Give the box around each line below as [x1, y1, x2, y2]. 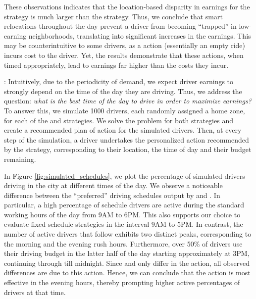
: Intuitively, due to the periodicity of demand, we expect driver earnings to [4, 76, 234, 87]
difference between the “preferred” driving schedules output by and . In [4, 190, 220, 200]
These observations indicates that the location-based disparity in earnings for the [4, 1, 250, 11]
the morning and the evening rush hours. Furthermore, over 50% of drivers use [4, 238, 243, 249]
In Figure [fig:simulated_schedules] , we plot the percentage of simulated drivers [4, 170, 245, 181]
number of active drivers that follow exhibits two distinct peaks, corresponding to [4, 229, 252, 239]
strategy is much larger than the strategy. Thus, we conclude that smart [4, 11, 223, 21]
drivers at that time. [4, 287, 66, 297]
